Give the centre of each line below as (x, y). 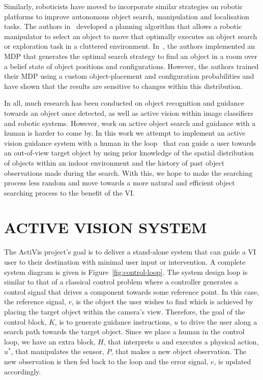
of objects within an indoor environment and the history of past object (114, 162)
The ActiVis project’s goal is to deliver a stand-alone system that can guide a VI (130, 252)
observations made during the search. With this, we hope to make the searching (128, 172)
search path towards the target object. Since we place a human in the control (124, 331)
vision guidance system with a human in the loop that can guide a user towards (130, 142)
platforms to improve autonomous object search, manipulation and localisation (127, 16)
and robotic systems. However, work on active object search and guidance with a (130, 123)
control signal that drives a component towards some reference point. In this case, (132, 291)
